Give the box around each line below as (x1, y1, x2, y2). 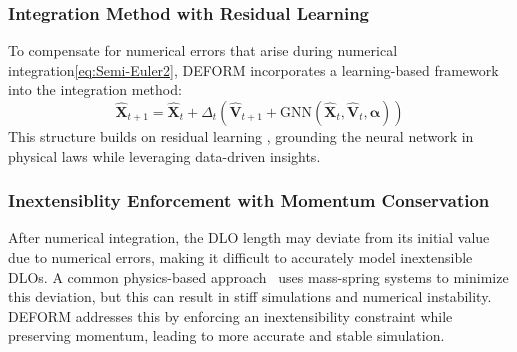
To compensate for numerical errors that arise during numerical (8, 40, 398, 61)
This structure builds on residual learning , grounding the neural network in (8, 126, 474, 146)
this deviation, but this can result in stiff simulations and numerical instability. (8, 286, 492, 307)
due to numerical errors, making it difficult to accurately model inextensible (8, 247, 473, 267)
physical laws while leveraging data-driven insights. (8, 145, 321, 166)
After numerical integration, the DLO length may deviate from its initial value (8, 227, 490, 248)
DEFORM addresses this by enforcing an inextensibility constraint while (8, 305, 453, 326)
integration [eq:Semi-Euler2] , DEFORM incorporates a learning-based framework (8, 59, 499, 80)
